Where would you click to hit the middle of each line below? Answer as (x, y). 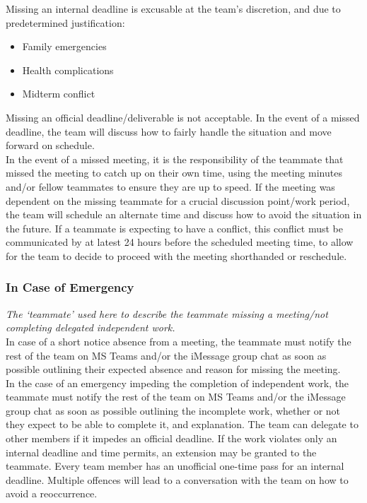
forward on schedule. (50, 145)
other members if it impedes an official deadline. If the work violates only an (171, 438)
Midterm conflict (59, 94)
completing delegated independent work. (91, 327)
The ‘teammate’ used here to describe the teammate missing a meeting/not (167, 313)
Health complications (68, 70)
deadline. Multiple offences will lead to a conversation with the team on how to (177, 479)
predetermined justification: (65, 22)
